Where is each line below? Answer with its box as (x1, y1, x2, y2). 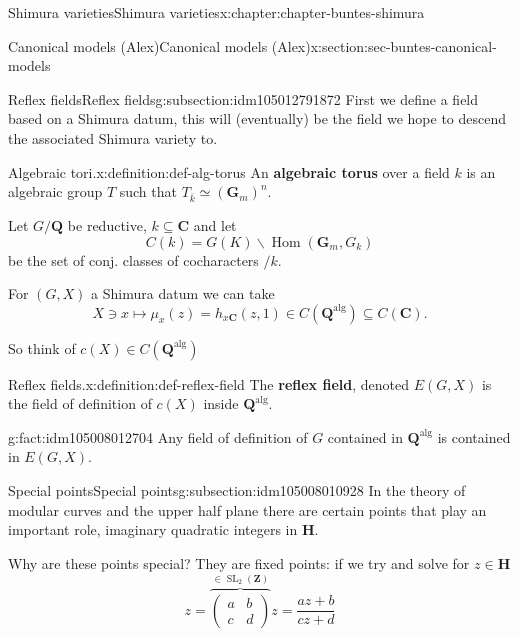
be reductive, (67, 214, 147, 235)
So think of (8, 337, 76, 358)
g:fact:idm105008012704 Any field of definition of (8, 426, 308, 447)
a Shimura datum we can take (91, 283, 275, 304)
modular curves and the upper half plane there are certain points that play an (8, 499, 487, 520)
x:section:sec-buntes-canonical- (310, 35, 497, 56)
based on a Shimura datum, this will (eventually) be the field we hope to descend (8, 108, 507, 129)
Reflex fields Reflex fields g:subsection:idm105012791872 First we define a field (8, 88, 479, 109)
